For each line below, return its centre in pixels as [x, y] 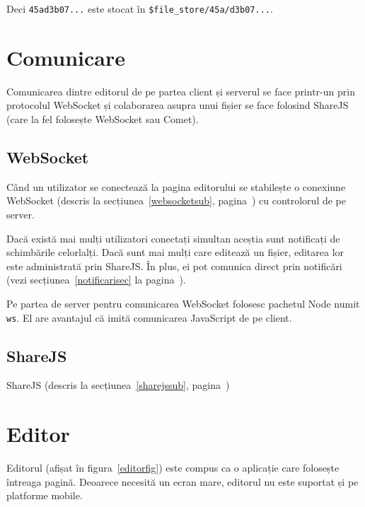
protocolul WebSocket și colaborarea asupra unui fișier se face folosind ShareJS [178, 105]
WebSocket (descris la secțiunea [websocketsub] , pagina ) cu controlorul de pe [176, 200]
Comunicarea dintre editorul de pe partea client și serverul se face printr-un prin [181, 91]
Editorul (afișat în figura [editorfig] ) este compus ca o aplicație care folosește [173, 468]
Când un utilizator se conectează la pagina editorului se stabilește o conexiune [176, 186]
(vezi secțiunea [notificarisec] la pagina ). [96, 280]
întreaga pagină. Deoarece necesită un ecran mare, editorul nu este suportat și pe [182, 481]
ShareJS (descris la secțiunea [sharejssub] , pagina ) [118, 385]
